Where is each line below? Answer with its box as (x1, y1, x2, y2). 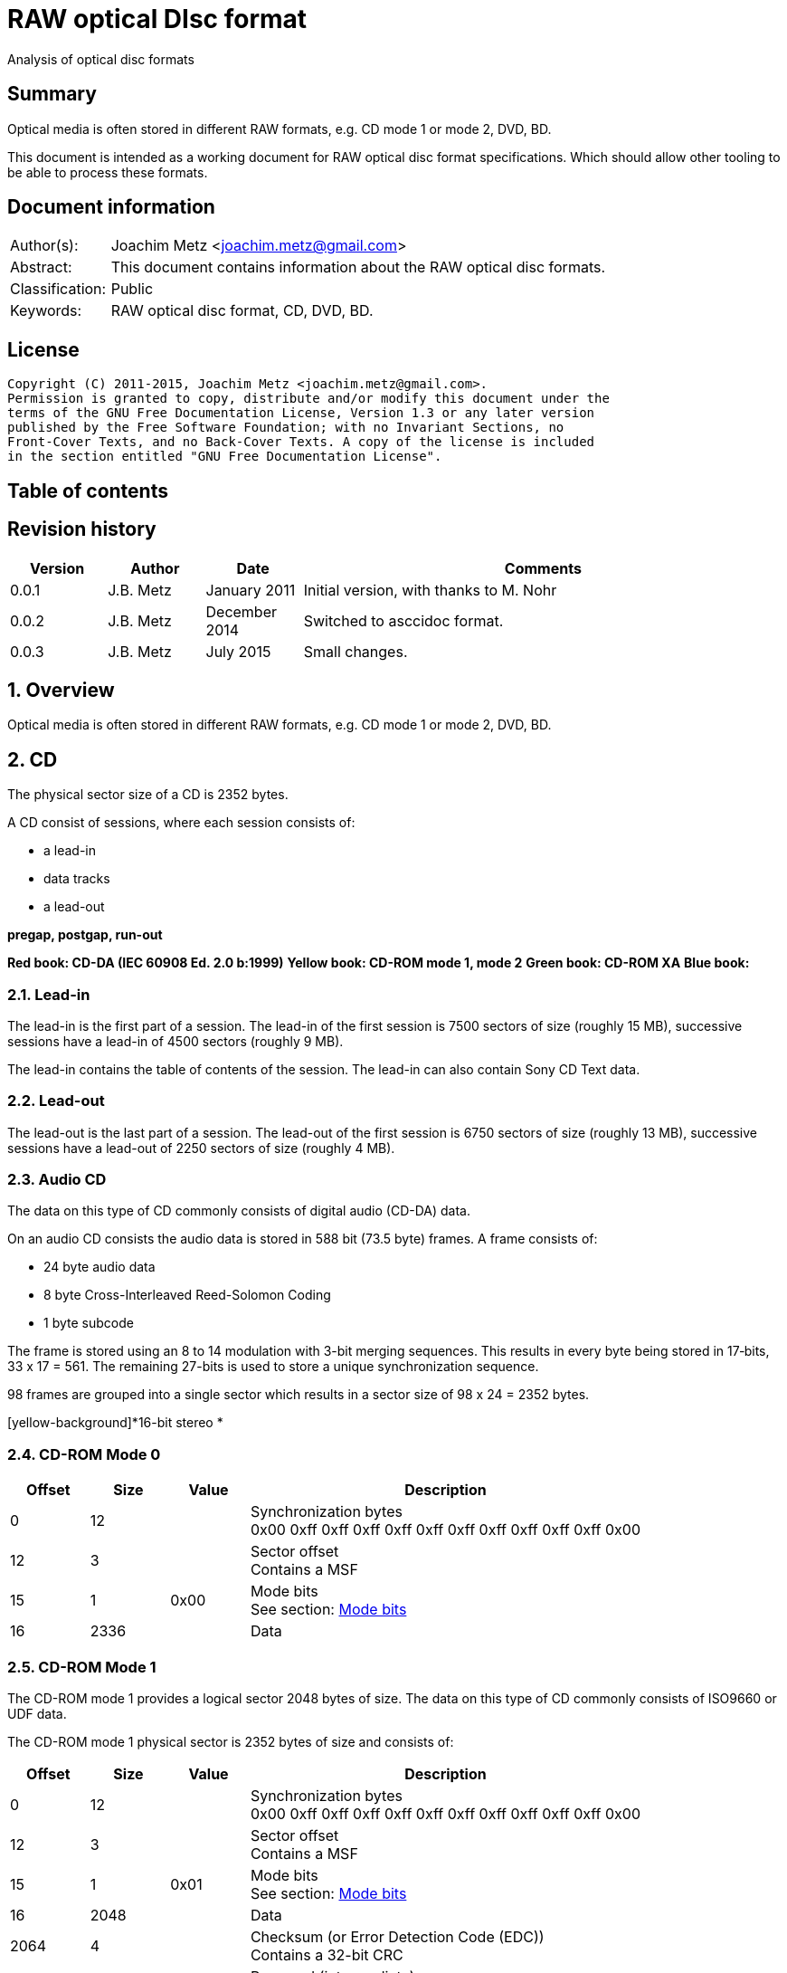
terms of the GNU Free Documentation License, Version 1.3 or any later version (7, 405, 595, 421)
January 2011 (205, 580, 296, 599)
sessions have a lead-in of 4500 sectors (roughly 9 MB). (7, 1033, 344, 1049)
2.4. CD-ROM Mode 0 (7, 1444, 161, 1463)
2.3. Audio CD (7, 1170, 107, 1189)
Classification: (10, 280, 107, 299)
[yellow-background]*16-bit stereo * (7, 1415, 223, 1431)
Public (110, 280, 154, 299)
